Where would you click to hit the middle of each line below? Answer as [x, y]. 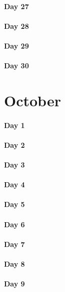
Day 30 [16, 66]
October [32, 100]
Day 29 [16, 45]
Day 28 [16, 26]
